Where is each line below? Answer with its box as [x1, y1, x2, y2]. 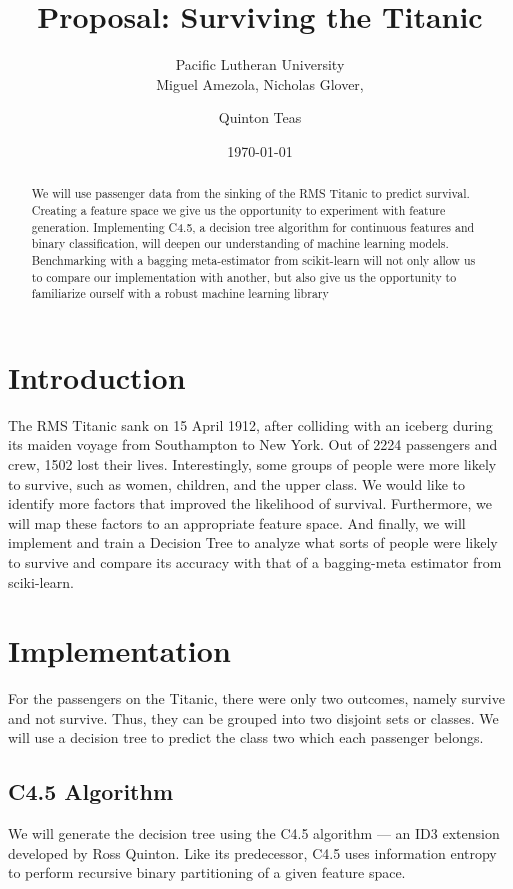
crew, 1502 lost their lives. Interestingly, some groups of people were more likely [8, 454, 497, 475]
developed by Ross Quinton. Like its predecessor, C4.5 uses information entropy [8, 842, 497, 863]
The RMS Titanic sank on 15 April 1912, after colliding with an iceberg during [8, 414, 493, 435]
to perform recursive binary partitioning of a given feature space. [8, 862, 406, 883]
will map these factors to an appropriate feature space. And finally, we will [8, 512, 466, 533]
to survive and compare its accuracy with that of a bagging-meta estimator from [8, 551, 502, 572]
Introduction [8, 356, 186, 397]
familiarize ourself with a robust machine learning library [31, 285, 329, 302]
